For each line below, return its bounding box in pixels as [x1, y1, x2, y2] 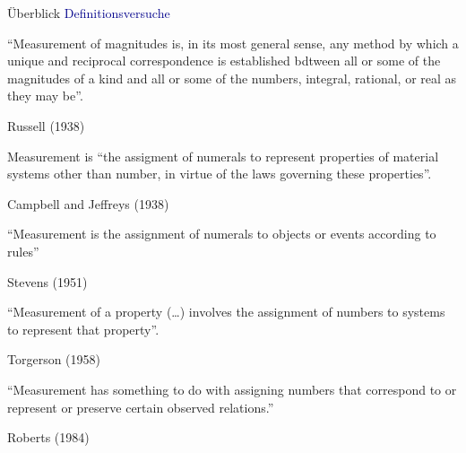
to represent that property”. [7, 319, 160, 338]
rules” [7, 241, 39, 260]
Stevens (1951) [7, 272, 88, 291]
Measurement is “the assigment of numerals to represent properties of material [7, 146, 439, 165]
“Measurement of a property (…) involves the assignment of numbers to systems [7, 302, 445, 321]
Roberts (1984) [7, 428, 90, 447]
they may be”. [7, 86, 83, 105]
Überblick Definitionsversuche [7, 4, 170, 22]
